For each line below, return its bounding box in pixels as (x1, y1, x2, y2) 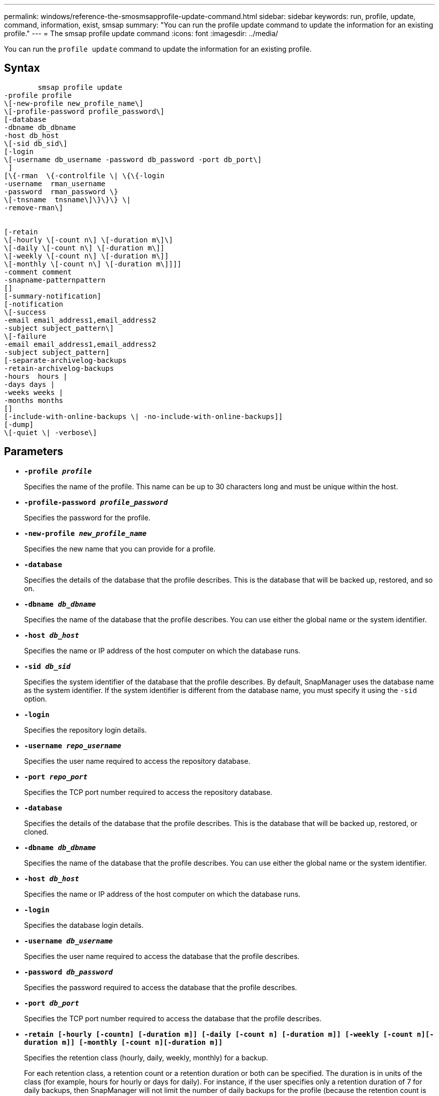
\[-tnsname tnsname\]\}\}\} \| (4, 195, 131, 204)
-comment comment (4, 267, 72, 276)
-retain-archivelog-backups (4, 364, 114, 372)
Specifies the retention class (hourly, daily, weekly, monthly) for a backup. (24, 1053, 268, 1062)
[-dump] (4, 420, 34, 429)
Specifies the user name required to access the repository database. (24, 756, 251, 765)
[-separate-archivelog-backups (4, 356, 127, 364)
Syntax (4, 62, 40, 75)
